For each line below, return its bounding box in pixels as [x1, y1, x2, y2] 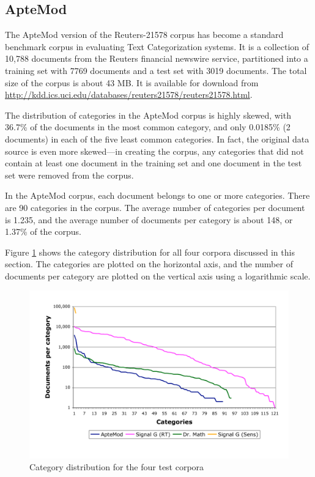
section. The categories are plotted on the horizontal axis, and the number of [5, 257, 293, 270]
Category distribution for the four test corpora [29, 460, 204, 473]
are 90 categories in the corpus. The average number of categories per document [5, 201, 305, 213]
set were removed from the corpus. [5, 168, 134, 181]
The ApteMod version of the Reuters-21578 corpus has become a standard [5, 28, 284, 41]
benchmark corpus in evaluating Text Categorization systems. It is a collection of [5, 40, 309, 53]
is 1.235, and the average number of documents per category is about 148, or [5, 213, 293, 226]
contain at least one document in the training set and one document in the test [5, 157, 302, 169]
